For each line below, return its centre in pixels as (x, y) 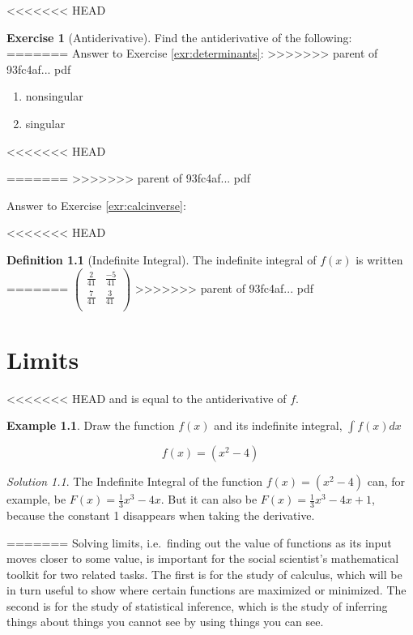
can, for (386, 481)
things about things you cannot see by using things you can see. (165, 622)
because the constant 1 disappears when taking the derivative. (161, 515)
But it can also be (213, 499)
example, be (36, 499)
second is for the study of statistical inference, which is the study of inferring (197, 605)
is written (379, 259)
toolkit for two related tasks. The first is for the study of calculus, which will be (204, 574)
